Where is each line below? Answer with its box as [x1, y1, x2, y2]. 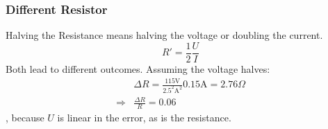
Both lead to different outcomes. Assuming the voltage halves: [6, 61, 270, 76]
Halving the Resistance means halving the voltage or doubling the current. [6, 28, 323, 42]
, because [6, 110, 44, 125]
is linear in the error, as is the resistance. [57, 110, 231, 125]
